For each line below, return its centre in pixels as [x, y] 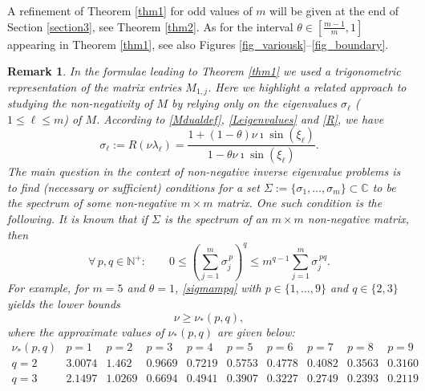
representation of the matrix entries [95, 86]
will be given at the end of [334, 10]
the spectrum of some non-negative [92, 203]
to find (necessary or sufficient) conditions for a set [134, 187]
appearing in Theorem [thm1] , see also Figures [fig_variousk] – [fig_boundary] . [198, 44]
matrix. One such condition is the [300, 203]
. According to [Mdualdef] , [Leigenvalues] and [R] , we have [240, 118]
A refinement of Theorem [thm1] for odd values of [130, 10]
